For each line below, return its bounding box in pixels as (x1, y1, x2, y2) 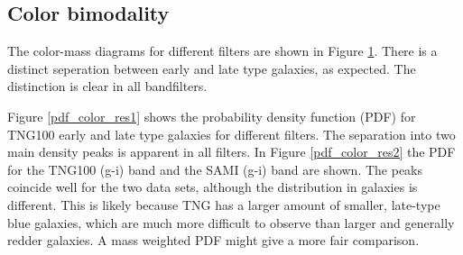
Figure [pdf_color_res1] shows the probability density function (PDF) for (7, 106, 416, 125)
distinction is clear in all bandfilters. (7, 77, 208, 96)
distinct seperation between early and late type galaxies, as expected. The (7, 59, 416, 77)
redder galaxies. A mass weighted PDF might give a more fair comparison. (7, 231, 420, 250)
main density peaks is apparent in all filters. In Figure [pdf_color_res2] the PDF (7, 142, 456, 161)
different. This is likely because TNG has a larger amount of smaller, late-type (7, 195, 440, 214)
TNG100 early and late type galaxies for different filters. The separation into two (7, 124, 456, 143)
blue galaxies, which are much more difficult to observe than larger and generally (7, 213, 455, 232)
